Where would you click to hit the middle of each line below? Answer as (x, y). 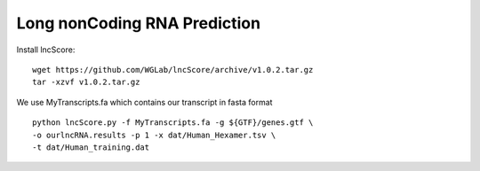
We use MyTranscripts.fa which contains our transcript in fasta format (144, 102)
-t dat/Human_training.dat (91, 147)
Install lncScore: (46, 50)
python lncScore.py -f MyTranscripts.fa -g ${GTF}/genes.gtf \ (173, 123)
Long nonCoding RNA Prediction (139, 23)
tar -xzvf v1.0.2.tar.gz (86, 82)
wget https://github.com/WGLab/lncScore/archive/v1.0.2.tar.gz (173, 70)
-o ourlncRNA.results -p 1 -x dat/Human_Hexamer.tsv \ (154, 135)
